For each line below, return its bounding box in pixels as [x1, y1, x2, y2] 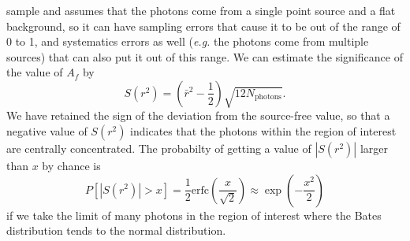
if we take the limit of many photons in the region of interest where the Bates [6, 206, 382, 223]
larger [360, 139, 388, 156]
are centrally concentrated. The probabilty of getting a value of [6, 139, 311, 156]
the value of [6, 64, 63, 80]
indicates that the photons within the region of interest [130, 122, 397, 139]
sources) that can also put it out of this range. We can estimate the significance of [6, 48, 403, 65]
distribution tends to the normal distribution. [6, 222, 226, 239]
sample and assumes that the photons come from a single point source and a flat [6, 2, 396, 18]
